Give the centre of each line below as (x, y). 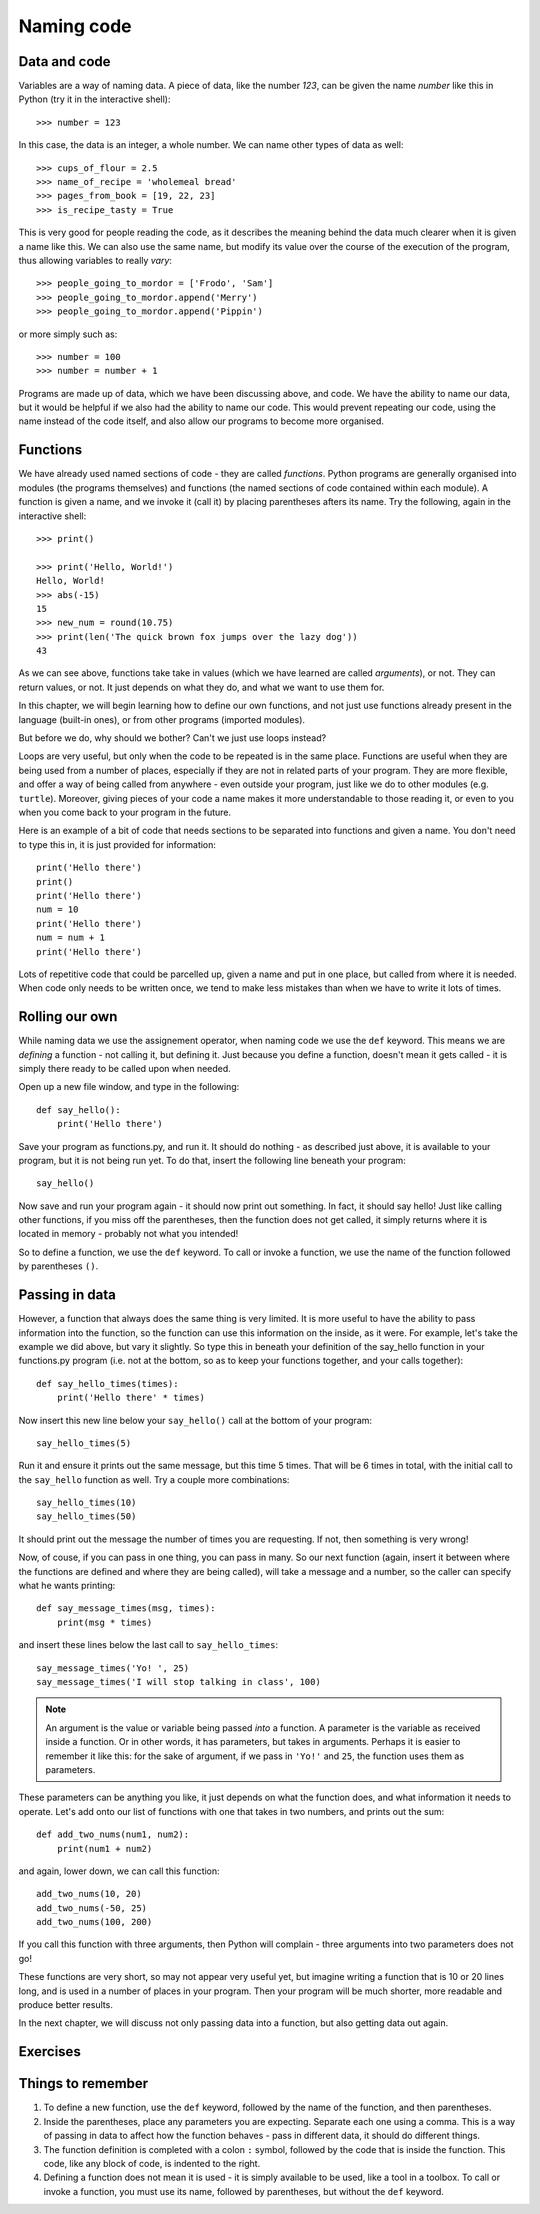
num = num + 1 (70, 938)
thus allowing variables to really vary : (95, 260)
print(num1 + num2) (104, 1848)
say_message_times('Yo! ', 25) (113, 1668)
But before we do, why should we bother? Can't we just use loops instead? (172, 738)
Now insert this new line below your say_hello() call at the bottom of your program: (195, 1420)
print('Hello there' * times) (130, 1398)
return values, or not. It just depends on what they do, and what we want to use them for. (201, 687)
